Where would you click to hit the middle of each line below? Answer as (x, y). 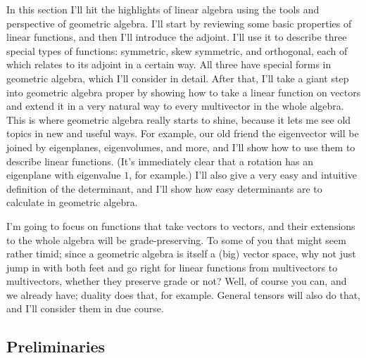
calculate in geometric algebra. (72, 202)
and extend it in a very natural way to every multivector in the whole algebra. (175, 106)
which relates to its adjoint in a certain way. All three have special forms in (169, 64)
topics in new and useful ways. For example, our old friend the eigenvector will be (183, 133)
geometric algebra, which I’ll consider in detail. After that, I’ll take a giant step (178, 78)
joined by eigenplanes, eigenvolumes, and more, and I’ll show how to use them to (181, 147)
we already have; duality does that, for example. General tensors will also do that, (184, 294)
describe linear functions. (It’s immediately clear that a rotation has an (160, 161)
